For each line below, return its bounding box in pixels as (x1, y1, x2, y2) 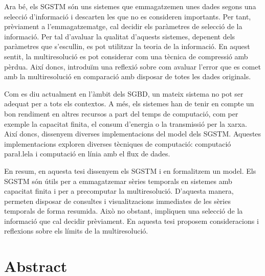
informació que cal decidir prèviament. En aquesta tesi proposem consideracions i (4, 215, 259, 226)
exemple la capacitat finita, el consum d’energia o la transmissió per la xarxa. (4, 118, 247, 129)
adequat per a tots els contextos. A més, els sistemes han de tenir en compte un (4, 98, 254, 109)
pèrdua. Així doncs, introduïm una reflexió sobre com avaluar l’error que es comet (4, 61, 261, 72)
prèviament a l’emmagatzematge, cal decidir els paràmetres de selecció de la (4, 21, 242, 32)
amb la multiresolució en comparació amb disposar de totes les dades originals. (4, 71, 251, 82)
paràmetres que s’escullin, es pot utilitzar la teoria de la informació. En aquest (4, 41, 250, 52)
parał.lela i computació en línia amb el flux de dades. (4, 148, 170, 159)
